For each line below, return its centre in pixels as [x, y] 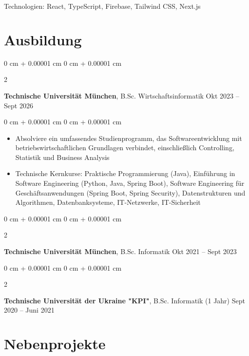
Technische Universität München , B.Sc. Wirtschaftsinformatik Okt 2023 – [122, 95]
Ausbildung [43, 39]
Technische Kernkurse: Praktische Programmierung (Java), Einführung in [125, 173]
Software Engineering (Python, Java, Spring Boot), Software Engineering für [130, 183]
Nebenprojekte [55, 344]
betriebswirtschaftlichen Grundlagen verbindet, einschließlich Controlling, [125, 148]
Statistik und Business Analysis [62, 157]
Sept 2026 [19, 105]
